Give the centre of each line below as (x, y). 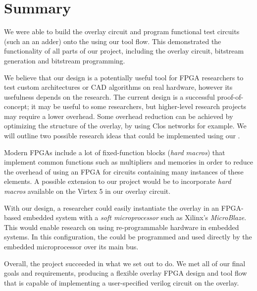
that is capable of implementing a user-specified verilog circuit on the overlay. (122, 282)
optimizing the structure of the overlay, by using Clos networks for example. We (125, 126)
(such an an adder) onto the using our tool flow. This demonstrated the (113, 41)
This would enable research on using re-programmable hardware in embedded (122, 227)
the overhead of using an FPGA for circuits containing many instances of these (124, 171)
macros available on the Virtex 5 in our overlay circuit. (87, 191)
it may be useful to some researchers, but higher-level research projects (139, 106)
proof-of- (230, 96)
